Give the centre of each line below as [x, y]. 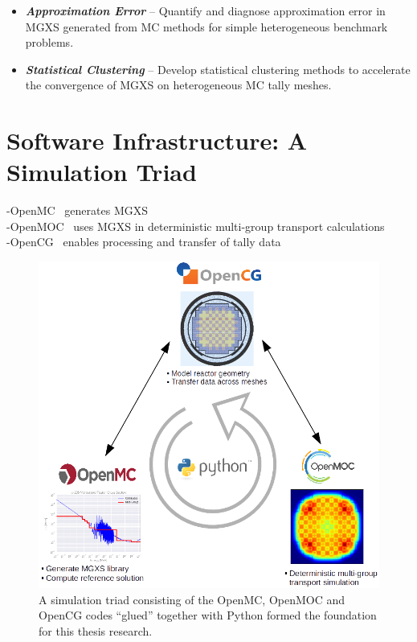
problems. [49, 42]
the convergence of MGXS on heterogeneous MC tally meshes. [178, 85]
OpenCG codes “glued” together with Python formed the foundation [208, 615]
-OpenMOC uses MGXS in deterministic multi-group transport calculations [196, 226]
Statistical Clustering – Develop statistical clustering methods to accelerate [218, 69]
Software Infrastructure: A [157, 140]
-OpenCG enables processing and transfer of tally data [144, 242]
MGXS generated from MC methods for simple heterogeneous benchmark [206, 26]
